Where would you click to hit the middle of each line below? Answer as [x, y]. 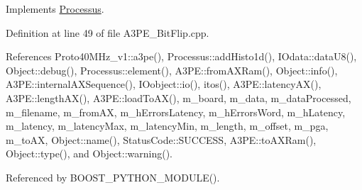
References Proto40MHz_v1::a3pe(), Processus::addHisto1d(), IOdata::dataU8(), [181, 56]
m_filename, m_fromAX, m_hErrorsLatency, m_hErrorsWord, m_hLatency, [176, 112]
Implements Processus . [55, 9]
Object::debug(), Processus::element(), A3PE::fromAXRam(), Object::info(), [172, 70]
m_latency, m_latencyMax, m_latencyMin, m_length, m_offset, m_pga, [167, 126]
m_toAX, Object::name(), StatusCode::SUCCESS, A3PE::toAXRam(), [161, 139]
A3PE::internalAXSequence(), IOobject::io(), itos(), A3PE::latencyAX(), [164, 84]
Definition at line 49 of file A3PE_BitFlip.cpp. [108, 32]
